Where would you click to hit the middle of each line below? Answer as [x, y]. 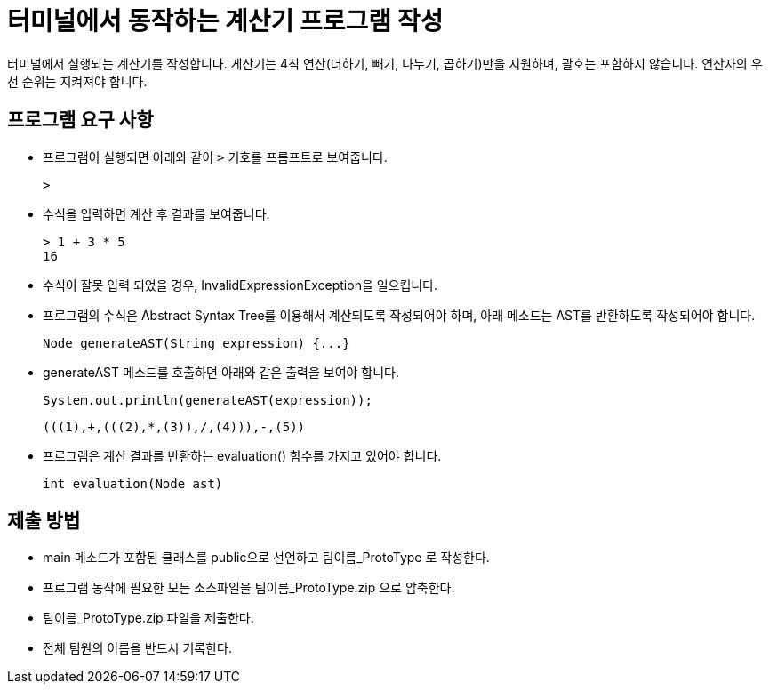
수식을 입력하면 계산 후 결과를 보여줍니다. [156, 213]
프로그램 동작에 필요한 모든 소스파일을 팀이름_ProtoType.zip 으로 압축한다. [249, 588]
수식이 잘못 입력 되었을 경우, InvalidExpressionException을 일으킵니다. [240, 285]
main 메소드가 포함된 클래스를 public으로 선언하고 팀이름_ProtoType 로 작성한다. [266, 558]
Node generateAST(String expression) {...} [196, 343]
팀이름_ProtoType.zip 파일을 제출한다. [148, 618]
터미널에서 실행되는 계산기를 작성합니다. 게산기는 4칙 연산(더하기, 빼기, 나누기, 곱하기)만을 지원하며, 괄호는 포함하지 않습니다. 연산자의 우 [385, 63]
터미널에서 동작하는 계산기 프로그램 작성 [225, 21]
